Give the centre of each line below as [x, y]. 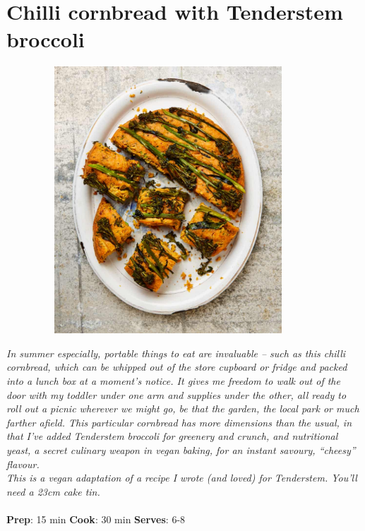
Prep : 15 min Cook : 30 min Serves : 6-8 [96, 519]
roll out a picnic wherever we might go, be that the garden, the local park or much [183, 408]
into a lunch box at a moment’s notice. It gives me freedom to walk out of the [173, 381]
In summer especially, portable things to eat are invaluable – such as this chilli [176, 353]
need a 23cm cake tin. [53, 491]
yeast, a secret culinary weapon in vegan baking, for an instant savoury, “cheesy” [181, 450]
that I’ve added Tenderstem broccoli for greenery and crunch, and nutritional [172, 436]
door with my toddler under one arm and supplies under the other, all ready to [176, 394]
